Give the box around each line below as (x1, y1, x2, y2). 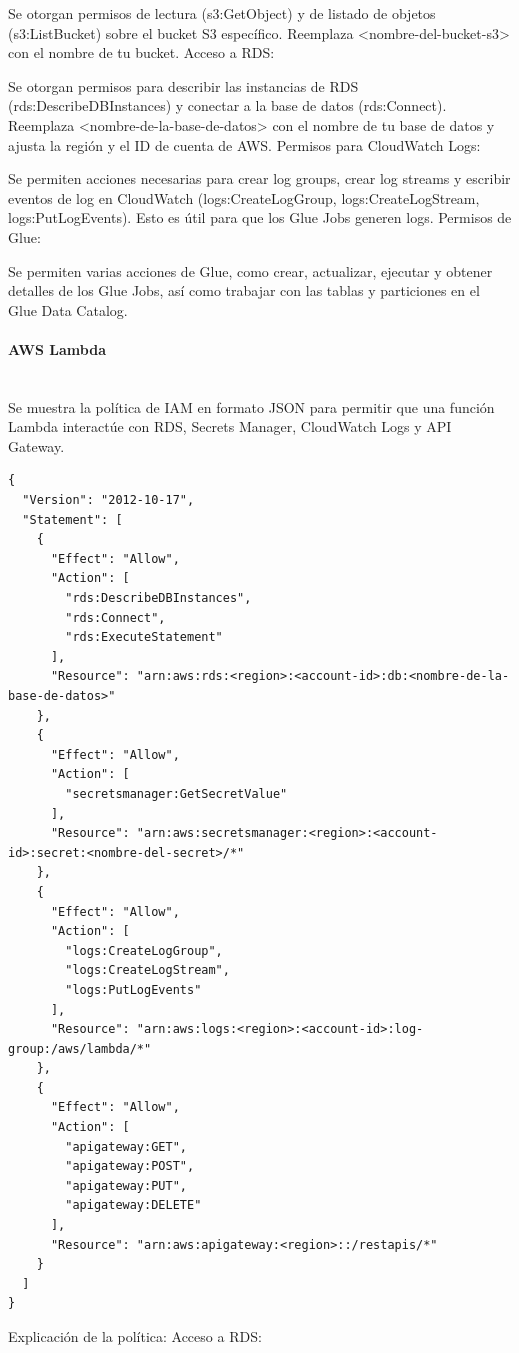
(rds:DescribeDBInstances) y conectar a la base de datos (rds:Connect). (8, 95, 447, 116)
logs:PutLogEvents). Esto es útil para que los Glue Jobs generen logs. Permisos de (8, 207, 512, 228)
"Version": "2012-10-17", (22, 493, 195, 508)
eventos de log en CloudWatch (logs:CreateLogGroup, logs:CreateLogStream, (8, 187, 480, 208)
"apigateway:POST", (65, 1159, 195, 1174)
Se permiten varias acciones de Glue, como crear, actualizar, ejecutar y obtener (8, 260, 493, 281)
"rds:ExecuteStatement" (65, 630, 223, 645)
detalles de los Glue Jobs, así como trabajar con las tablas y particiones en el (8, 280, 480, 301)
